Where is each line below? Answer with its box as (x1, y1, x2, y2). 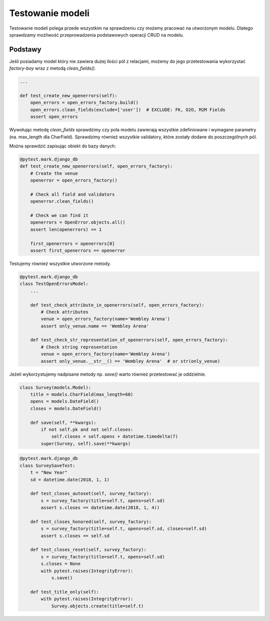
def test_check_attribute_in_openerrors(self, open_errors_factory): (30, 302, 204, 308)
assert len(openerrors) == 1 (30, 226, 102, 232)
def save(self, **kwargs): (30, 419, 97, 425)
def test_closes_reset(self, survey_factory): (30, 547, 147, 553)
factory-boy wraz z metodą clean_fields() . (9, 65, 96, 71)
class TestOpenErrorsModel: (19, 281, 88, 287)
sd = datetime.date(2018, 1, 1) (30, 477, 110, 483)
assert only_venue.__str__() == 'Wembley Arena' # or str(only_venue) (40, 358, 220, 364)
